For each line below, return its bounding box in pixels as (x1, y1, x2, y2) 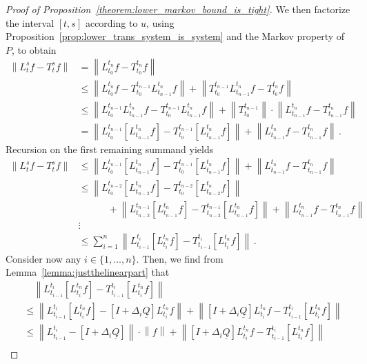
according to (85, 15, 138, 30)
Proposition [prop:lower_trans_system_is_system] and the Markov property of (6, 29, 345, 43)
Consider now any (6, 251, 81, 265)
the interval (6, 15, 54, 30)
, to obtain (12, 42, 57, 57)
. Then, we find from (136, 251, 224, 265)
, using (146, 15, 175, 30)
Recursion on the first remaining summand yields (6, 141, 214, 156)
